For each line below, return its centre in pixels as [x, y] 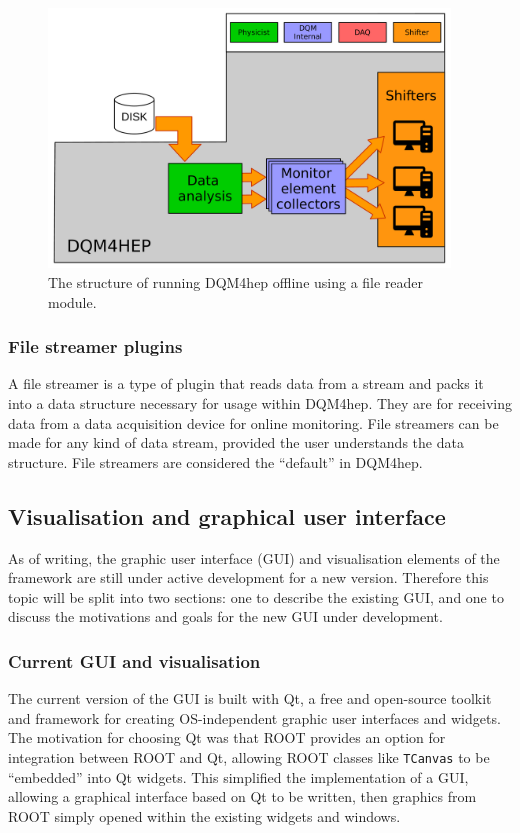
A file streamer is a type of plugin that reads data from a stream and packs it [246, 383]
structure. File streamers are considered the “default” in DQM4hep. [215, 461]
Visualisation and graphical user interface [227, 515]
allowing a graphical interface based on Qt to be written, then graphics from [242, 796]
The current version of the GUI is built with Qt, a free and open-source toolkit [250, 698]
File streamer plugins [95, 346]
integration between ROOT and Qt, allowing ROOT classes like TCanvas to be [249, 756]
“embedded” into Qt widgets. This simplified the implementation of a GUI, [238, 776]
